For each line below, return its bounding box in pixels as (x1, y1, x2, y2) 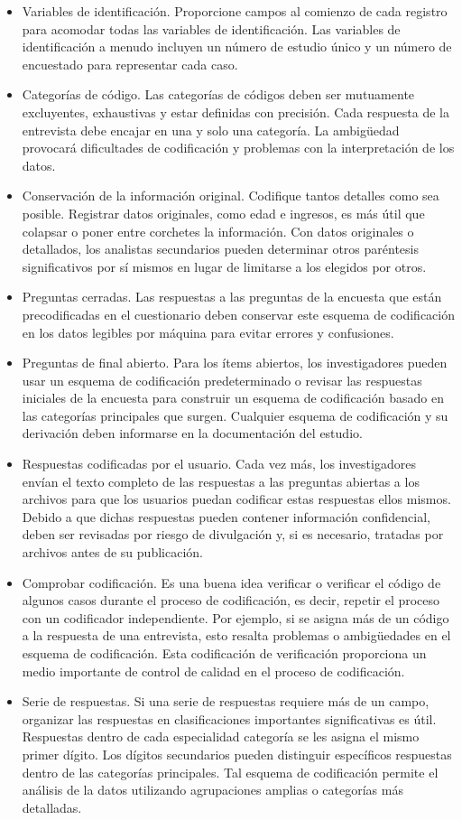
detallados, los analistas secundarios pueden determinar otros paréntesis (22, 239, 419, 258)
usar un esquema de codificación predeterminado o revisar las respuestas (22, 370, 422, 389)
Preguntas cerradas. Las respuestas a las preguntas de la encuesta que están (22, 287, 442, 306)
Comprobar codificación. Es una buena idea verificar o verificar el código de (22, 573, 441, 592)
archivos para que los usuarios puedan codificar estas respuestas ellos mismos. (22, 489, 451, 508)
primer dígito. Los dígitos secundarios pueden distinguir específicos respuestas (22, 744, 452, 763)
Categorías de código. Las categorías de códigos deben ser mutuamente (22, 85, 415, 104)
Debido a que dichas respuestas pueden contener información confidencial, (22, 507, 430, 526)
